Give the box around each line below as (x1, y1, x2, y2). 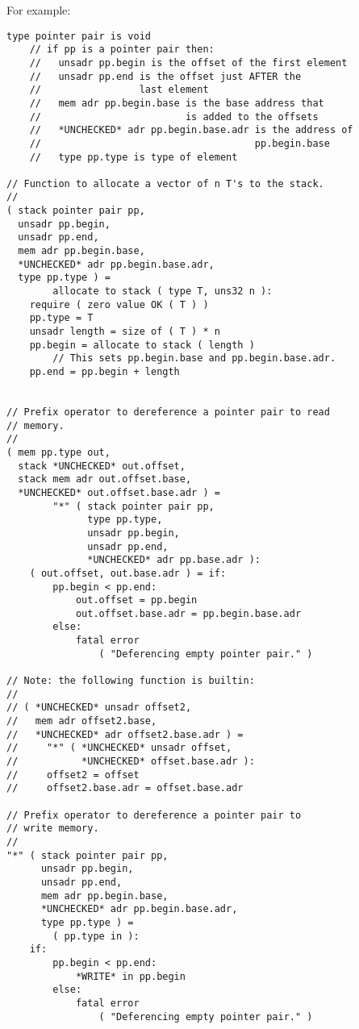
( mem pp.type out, (6, 446, 111, 458)
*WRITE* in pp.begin (75, 970, 186, 982)
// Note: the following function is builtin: (6, 675, 255, 687)
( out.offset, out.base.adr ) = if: (29, 567, 227, 579)
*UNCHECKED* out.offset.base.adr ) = (18, 486, 220, 498)
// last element (29, 84, 209, 96)
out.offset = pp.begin (75, 594, 198, 606)
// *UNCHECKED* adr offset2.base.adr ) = (6, 728, 244, 740)
